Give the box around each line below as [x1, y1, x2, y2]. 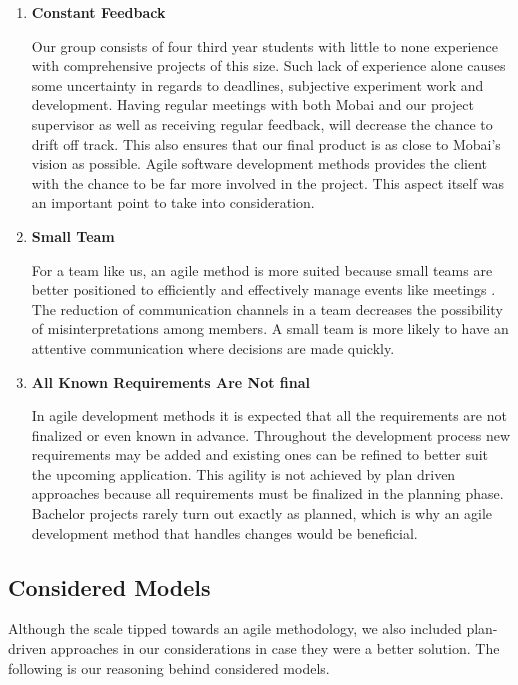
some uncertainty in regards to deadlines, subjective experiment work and [31, 74, 484, 95]
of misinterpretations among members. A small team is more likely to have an [31, 318, 509, 339]
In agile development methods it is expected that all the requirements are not [31, 405, 507, 426]
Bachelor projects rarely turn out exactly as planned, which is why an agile [31, 503, 493, 524]
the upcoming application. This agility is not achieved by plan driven [31, 463, 456, 484]
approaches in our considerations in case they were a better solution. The [50, 638, 500, 659]
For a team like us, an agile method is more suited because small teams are [31, 259, 493, 280]
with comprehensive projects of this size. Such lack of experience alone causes [31, 55, 506, 76]
